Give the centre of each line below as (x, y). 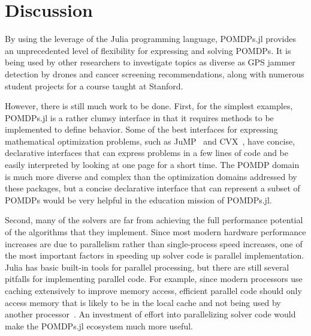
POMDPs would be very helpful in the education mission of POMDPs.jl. (138, 199)
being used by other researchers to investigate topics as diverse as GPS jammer (150, 62)
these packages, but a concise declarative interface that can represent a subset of (153, 188)
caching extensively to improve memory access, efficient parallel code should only (153, 290)
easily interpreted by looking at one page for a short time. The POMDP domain (152, 165)
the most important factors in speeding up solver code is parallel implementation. (155, 255)
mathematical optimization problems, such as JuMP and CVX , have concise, (150, 141)
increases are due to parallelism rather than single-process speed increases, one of (154, 243)
